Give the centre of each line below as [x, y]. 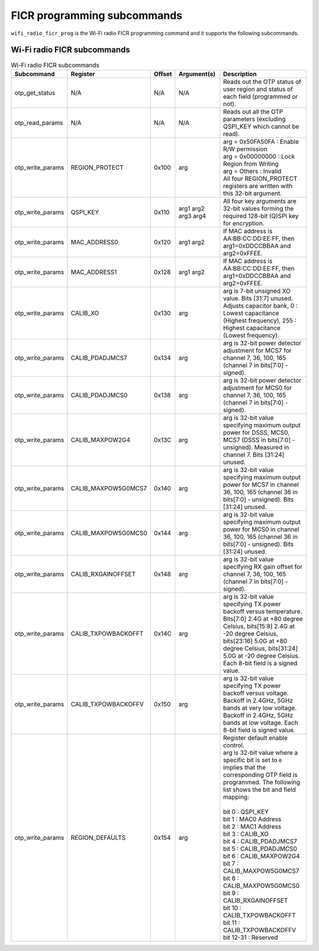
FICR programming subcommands [97, 15]
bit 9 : [231, 893]
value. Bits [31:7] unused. [258, 298]
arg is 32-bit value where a [261, 752]
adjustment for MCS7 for [257, 350]
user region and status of [258, 89]
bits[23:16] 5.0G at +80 [255, 641]
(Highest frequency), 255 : [260, 321]
